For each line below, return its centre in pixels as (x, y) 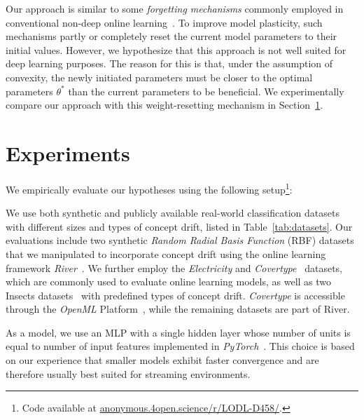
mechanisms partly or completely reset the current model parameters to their (171, 36)
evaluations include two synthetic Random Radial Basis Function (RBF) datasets (180, 240)
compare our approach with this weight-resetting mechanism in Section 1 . (164, 105)
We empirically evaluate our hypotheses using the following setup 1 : (149, 188)
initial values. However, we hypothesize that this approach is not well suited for (176, 49)
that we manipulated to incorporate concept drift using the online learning (166, 253)
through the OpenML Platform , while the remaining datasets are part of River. (178, 309)
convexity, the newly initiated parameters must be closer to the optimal (159, 77)
